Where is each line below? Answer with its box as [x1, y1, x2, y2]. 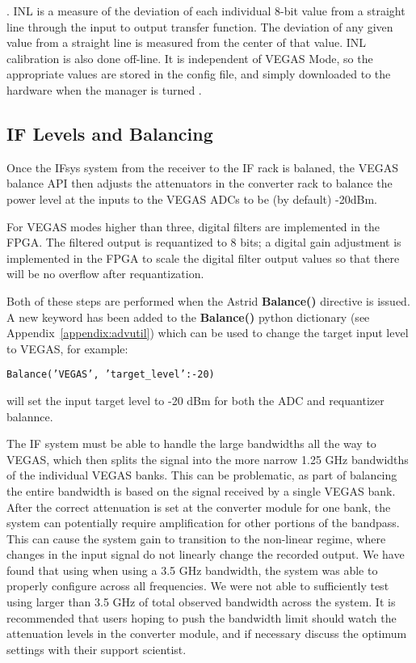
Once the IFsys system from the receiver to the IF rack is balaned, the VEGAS [6, 158, 398, 175]
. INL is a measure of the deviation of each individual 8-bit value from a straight [6, 2, 405, 19]
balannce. [6, 408, 53, 424]
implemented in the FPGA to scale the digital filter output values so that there [6, 249, 400, 266]
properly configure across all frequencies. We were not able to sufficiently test [6, 577, 389, 594]
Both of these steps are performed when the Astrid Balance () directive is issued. [6, 292, 410, 309]
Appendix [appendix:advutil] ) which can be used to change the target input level [6, 324, 409, 341]
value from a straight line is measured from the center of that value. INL [6, 34, 367, 51]
